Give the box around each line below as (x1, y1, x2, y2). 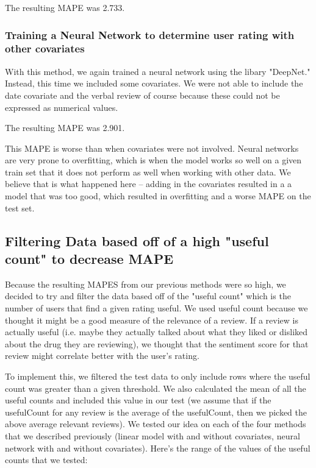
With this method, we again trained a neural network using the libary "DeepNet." (5, 65, 311, 77)
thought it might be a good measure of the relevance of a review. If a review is (5, 313, 298, 326)
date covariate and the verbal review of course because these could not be (5, 88, 280, 101)
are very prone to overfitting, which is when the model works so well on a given (5, 154, 302, 166)
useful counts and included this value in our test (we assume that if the (5, 394, 271, 406)
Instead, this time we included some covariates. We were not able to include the (5, 77, 303, 90)
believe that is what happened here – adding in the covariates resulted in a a (5, 177, 292, 190)
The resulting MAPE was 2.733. (5, 1, 125, 13)
